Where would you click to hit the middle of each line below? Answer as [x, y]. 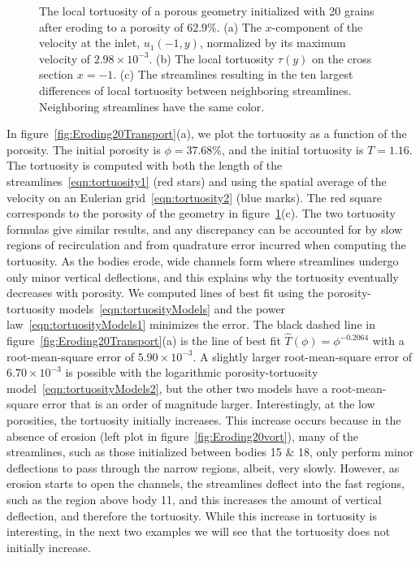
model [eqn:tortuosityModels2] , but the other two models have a [167, 388]
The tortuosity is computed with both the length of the [145, 165]
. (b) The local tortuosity [212, 58]
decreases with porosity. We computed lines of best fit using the [165, 293]
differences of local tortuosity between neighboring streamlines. [195, 90]
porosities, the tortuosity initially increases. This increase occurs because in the [204, 420]
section [56, 74]
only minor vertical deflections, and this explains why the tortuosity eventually [203, 276]
